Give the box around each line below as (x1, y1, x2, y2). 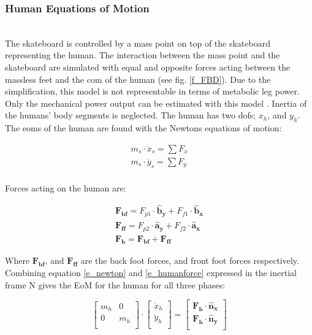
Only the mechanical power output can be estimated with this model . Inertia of (5, 96, 307, 109)
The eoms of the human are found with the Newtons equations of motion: (5, 121, 282, 134)
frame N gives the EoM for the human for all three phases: (5, 278, 226, 291)
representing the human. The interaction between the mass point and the (5, 48, 280, 61)
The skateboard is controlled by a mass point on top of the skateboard (5, 36, 270, 49)
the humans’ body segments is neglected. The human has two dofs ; (5, 109, 256, 121)
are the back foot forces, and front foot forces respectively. (80, 254, 299, 267)
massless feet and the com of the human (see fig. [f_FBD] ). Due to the (5, 72, 271, 85)
